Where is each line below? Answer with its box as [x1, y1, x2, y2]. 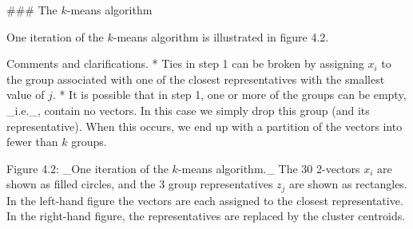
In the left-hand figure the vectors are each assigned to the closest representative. [6, 191, 403, 208]
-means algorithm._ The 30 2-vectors [177, 160, 360, 176]
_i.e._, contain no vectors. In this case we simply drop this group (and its [6, 101, 370, 118]
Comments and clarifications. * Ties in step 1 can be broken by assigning [6, 55, 364, 72]
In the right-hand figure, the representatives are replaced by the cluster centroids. [6, 207, 406, 224]
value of [6, 86, 45, 103]
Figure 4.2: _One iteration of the [6, 160, 169, 176]
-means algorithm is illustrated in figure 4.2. [113, 28, 329, 45]
